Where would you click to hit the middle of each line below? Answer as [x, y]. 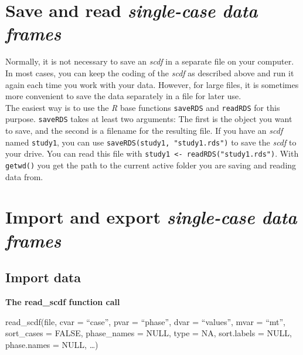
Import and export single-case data [151, 217]
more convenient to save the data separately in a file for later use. [123, 96]
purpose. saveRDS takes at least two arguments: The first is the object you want [149, 119]
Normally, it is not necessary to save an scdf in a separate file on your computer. [150, 61]
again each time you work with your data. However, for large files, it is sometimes [152, 84]
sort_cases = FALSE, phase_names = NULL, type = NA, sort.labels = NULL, [149, 333]
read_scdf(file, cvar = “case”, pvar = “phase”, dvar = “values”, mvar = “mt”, [145, 321]
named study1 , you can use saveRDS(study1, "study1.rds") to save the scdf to [151, 142]
